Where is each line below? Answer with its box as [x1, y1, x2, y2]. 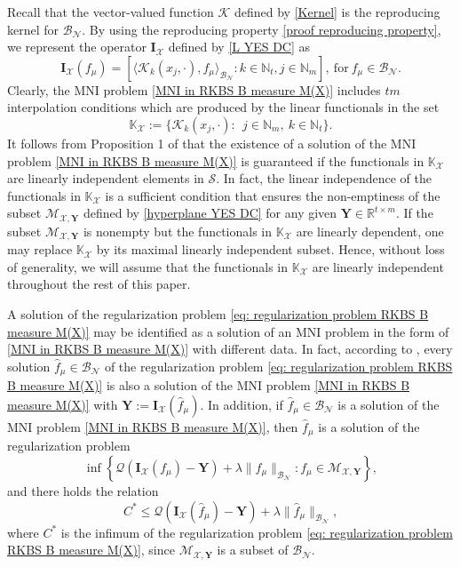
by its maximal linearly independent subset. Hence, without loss [96, 240, 445, 259]
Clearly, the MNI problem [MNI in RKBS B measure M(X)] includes [7, 80, 381, 99]
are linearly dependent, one [296, 221, 444, 240]
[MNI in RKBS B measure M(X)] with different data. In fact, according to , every [7, 339, 453, 358]
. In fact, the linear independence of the [216, 169, 432, 188]
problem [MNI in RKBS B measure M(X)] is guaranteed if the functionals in [7, 151, 424, 170]
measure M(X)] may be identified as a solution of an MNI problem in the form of [7, 322, 449, 340]
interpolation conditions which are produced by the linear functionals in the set [7, 98, 440, 116]
